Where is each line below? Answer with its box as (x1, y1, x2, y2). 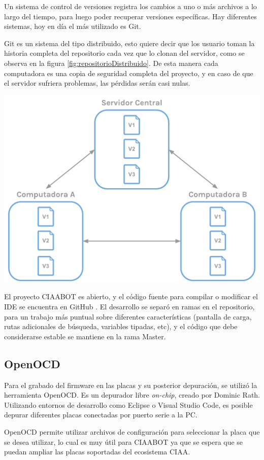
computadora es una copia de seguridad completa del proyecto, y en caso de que (4, 67, 253, 78)
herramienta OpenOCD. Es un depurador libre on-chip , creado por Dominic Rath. (4, 390, 260, 400)
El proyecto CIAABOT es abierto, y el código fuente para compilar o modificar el (4, 291, 258, 302)
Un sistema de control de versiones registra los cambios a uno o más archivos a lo (4, 1, 257, 11)
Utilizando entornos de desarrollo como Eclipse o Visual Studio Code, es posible (4, 399, 253, 410)
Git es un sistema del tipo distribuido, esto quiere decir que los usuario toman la (4, 38, 255, 48)
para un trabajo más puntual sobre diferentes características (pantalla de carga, (4, 311, 252, 322)
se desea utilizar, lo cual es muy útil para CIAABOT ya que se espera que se (4, 436, 243, 447)
